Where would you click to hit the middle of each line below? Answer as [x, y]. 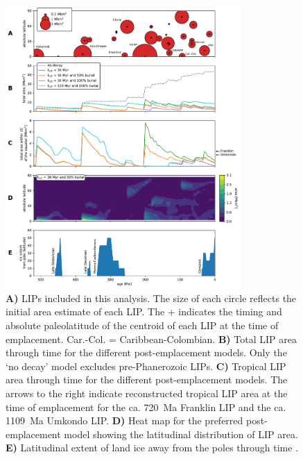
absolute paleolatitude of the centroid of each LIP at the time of [142, 325]
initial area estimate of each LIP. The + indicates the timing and [144, 311]
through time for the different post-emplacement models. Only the [146, 352]
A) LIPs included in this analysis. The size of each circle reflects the [151, 298]
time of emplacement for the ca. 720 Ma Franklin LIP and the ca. [146, 407]
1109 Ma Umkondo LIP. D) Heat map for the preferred [124, 420]
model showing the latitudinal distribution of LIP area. [181, 434]
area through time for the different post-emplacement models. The [147, 379]
